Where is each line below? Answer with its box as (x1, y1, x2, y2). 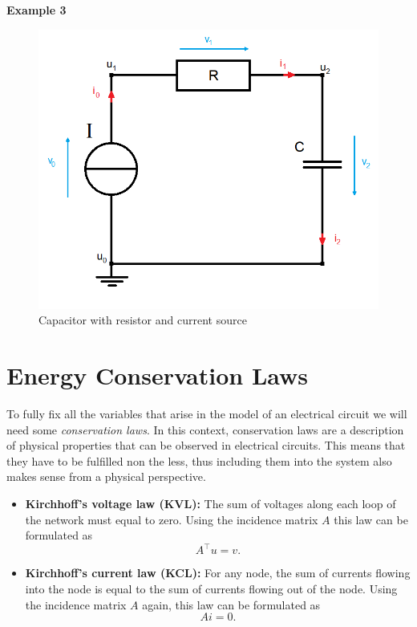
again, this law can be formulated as (142, 596, 321, 613)
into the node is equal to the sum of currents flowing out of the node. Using (25, 580, 398, 596)
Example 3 (6, 2, 67, 18)
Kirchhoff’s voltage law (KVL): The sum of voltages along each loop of (25, 495, 396, 512)
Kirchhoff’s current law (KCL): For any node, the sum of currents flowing (25, 564, 411, 581)
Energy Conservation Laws (6, 359, 309, 392)
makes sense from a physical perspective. (6, 468, 206, 485)
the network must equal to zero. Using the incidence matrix (25, 511, 318, 527)
